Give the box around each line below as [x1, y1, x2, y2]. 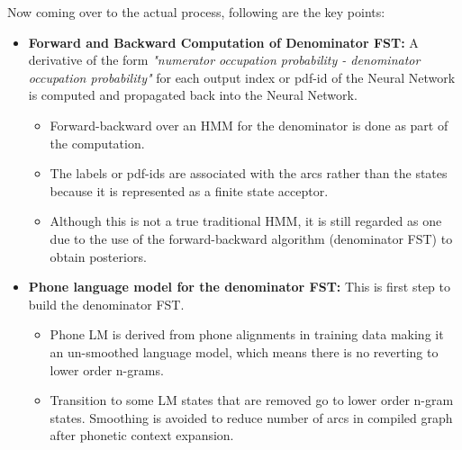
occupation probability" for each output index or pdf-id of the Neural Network [28, 67, 456, 86]
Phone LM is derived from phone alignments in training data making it [50, 325, 444, 344]
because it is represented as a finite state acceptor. [50, 181, 329, 200]
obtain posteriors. [50, 247, 147, 265]
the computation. [50, 133, 145, 152]
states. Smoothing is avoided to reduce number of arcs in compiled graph [50, 408, 453, 427]
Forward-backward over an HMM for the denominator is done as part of [50, 115, 448, 134]
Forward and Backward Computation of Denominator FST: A [28, 32, 419, 51]
